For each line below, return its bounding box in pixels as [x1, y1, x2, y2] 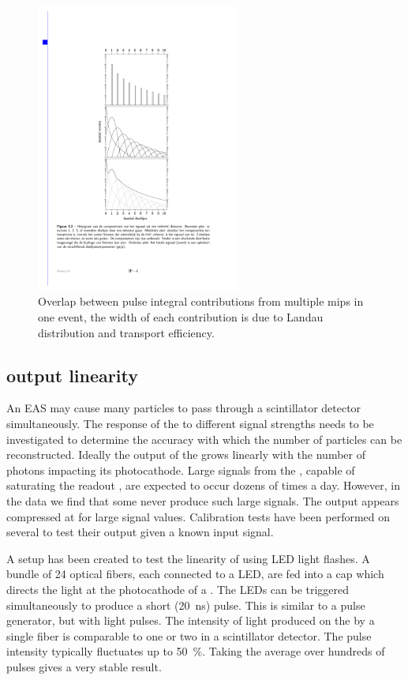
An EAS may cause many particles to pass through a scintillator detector [6, 400, 361, 416]
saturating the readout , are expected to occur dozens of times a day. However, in [6, 477, 400, 494]
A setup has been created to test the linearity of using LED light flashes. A [6, 550, 370, 566]
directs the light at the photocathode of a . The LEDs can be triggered [6, 580, 350, 597]
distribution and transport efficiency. [38, 324, 215, 340]
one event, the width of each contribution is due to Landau [38, 308, 324, 325]
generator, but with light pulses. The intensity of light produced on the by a [6, 612, 375, 629]
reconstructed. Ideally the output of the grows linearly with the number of [6, 446, 365, 463]
